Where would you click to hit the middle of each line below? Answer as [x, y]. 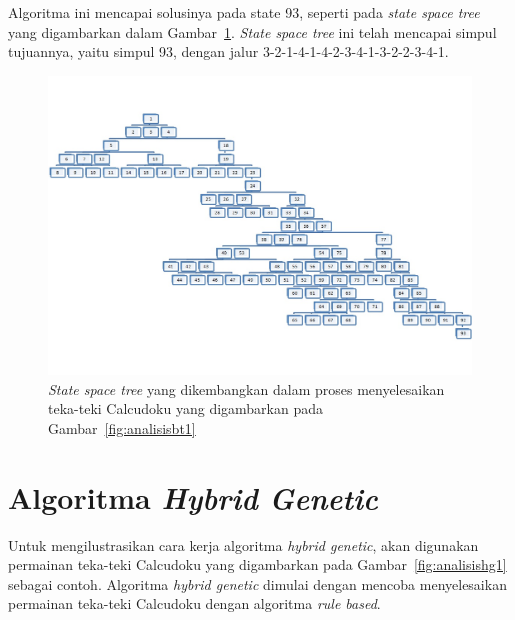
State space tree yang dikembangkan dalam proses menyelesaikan [246, 388]
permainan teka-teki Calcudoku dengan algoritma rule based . [194, 603]
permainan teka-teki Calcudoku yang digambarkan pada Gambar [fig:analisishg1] [257, 564]
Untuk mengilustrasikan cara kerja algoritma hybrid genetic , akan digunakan [243, 544]
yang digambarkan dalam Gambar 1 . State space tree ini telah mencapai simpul [252, 31]
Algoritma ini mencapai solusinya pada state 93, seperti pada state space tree [244, 12]
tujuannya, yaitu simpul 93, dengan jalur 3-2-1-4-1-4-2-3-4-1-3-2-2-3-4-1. [228, 51]
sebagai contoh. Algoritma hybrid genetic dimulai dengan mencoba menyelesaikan [257, 583]
